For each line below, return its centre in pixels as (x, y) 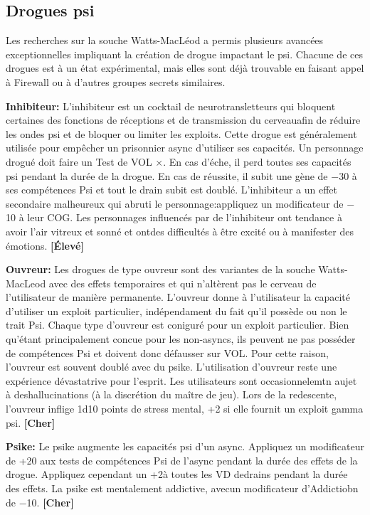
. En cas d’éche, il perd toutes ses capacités (257, 161)
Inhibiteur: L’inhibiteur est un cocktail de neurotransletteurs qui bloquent (171, 106)
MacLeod (26, 283)
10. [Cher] (50, 502)
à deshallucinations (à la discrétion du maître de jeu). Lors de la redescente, (171, 394)
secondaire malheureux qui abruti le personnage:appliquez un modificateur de (175, 203)
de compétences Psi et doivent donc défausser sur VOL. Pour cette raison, (167, 352)
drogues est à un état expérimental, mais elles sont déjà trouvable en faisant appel (185, 68)
